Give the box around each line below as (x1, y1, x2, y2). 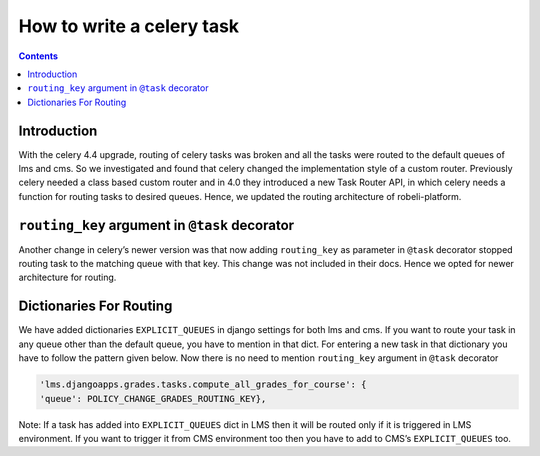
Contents (18, 50, 59, 62)
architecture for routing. (18, 271, 117, 284)
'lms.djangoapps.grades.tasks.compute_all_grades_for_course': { (39, 379, 367, 390)
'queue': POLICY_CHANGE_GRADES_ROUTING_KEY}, (39, 393, 267, 404)
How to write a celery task (18, 15, 240, 37)
